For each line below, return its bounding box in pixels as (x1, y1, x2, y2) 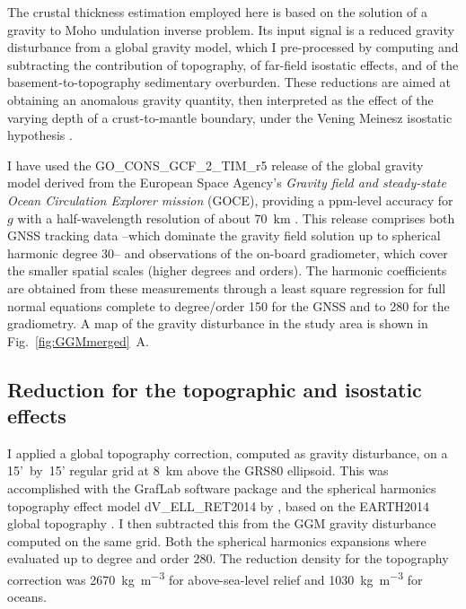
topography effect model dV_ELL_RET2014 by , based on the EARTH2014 (7, 496, 430, 515)
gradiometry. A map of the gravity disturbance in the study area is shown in (7, 314, 428, 333)
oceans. (7, 587, 48, 606)
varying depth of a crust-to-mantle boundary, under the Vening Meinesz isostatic (7, 108, 453, 126)
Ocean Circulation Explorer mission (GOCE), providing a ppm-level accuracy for (7, 190, 453, 209)
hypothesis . (7, 126, 73, 144)
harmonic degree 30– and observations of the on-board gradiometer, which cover (7, 243, 448, 262)
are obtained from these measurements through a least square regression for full (7, 278, 446, 297)
